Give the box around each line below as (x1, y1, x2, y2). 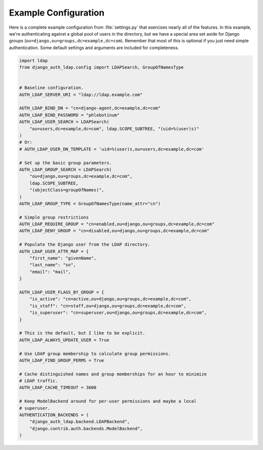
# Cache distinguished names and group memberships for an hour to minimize (19, 371, 207, 377)
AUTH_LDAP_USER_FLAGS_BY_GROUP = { (19, 289, 104, 295)
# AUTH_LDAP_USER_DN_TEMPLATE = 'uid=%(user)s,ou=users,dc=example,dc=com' (19, 146, 205, 152)
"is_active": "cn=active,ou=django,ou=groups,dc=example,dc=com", (29, 296, 192, 302)
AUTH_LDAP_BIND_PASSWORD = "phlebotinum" (19, 112, 120, 118)
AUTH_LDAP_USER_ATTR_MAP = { (19, 248, 89, 254)
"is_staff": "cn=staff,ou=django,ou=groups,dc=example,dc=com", (29, 303, 187, 309)
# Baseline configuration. (19, 85, 84, 91)
